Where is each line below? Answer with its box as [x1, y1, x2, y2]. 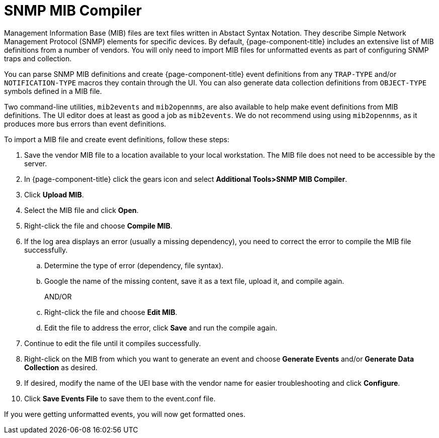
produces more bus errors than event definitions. [4, 119, 166, 128]
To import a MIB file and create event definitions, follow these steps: [4, 135, 230, 144]
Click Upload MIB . [24, 190, 84, 199]
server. [24, 159, 47, 168]
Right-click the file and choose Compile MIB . [24, 221, 172, 230]
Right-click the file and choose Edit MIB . [44, 307, 178, 316]
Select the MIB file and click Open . [24, 205, 139, 214]
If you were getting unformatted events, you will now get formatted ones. [4, 409, 245, 418]
